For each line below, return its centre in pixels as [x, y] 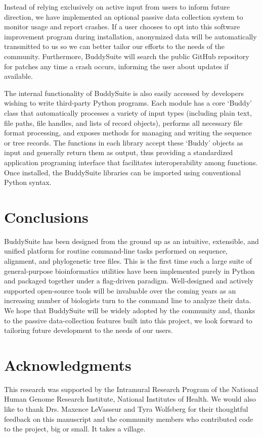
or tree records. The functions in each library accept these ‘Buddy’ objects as [124, 142]
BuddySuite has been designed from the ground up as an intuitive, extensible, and [131, 241]
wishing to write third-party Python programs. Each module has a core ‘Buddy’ [128, 103]
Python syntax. [28, 182]
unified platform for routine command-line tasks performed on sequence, [116, 251]
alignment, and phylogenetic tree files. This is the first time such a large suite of [128, 261]
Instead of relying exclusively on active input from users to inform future [117, 7]
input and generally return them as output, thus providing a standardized [119, 152]
